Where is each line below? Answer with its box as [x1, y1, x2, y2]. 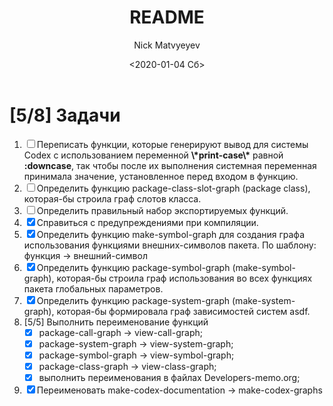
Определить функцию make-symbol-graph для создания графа [36, 228, 305, 240]
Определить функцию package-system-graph [36, 294, 231, 306]
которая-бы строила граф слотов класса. [23, 192, 202, 205]
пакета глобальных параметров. [23, 282, 164, 295]
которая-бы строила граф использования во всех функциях [56, 272, 313, 284]
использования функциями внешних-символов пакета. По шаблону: [23, 239, 317, 251]
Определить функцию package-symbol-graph [36, 261, 231, 273]
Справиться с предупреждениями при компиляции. [36, 216, 259, 228]
